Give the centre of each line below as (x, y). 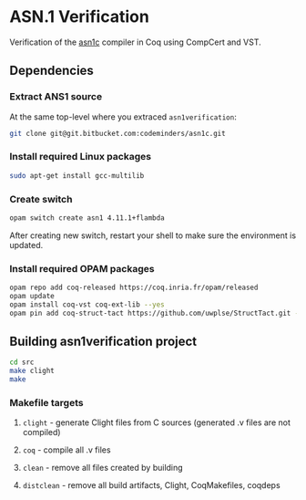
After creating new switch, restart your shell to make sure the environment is (153, 235)
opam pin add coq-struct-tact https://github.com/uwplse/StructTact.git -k (156, 313)
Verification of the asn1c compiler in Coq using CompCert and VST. (135, 42)
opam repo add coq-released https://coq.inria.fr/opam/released (134, 288)
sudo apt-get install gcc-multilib (77, 175)
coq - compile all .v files (66, 450)
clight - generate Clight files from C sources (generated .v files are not (157, 422)
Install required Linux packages (81, 157)
